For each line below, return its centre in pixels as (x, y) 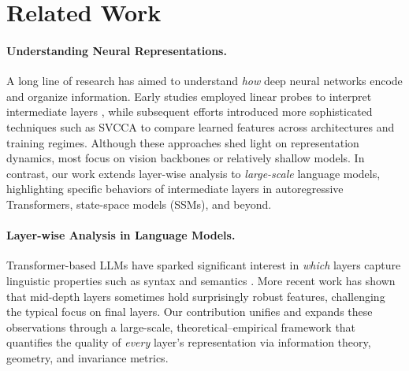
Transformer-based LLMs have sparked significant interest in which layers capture (204, 265)
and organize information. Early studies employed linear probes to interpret (189, 96)
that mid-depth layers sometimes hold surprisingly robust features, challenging (196, 296)
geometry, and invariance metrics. (87, 357)
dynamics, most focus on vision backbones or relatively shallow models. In (186, 158)
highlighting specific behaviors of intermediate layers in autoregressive (175, 189)
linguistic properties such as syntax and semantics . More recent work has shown (201, 280)
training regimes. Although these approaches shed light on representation (183, 142)
